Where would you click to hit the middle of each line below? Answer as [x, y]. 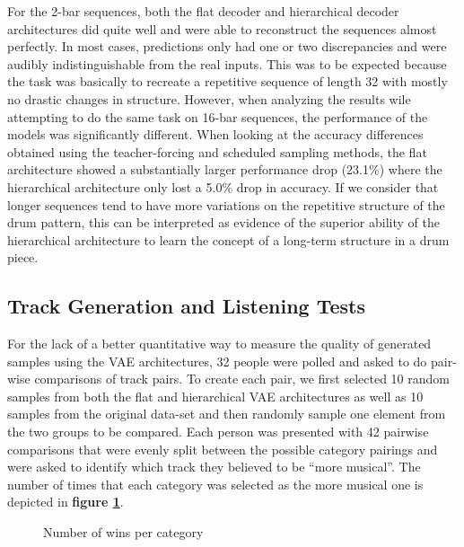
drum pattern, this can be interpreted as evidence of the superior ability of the [223, 222]
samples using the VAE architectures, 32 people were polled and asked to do [217, 361]
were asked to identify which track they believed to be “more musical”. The [214, 467]
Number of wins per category [123, 532]
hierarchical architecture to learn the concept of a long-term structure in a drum [228, 239]
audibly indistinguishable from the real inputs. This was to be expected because [227, 63]
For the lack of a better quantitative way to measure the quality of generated [219, 344]
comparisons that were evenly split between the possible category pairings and [223, 449]
